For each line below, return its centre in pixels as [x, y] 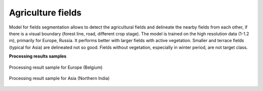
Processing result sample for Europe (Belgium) [56, 67]
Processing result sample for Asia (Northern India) [59, 78]
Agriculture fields [45, 13]
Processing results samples [38, 56]
